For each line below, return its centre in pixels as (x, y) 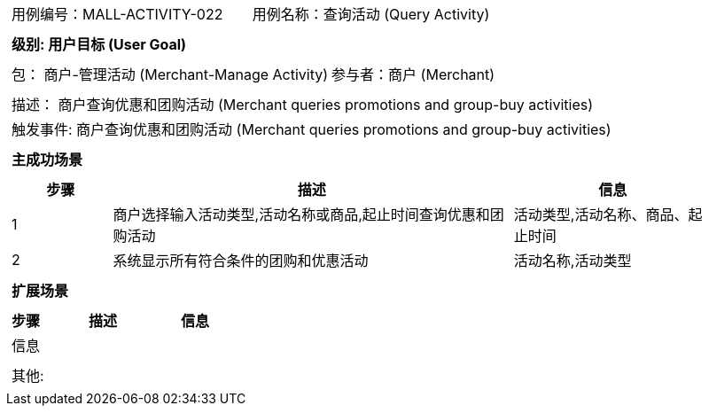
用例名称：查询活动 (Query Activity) (371, 14)
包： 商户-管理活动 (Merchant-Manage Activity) (170, 74)
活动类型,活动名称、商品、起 (608, 214)
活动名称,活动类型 (573, 261)
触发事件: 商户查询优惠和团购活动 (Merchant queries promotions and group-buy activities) (312, 129)
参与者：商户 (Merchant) (413, 74)
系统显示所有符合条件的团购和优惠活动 (241, 261)
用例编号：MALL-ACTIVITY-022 (117, 14)
